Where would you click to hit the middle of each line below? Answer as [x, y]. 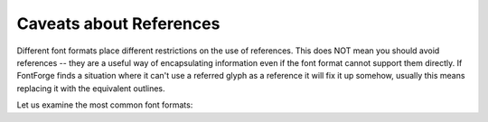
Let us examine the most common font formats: [105, 105]
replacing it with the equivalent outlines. [91, 88]
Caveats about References [118, 23]
